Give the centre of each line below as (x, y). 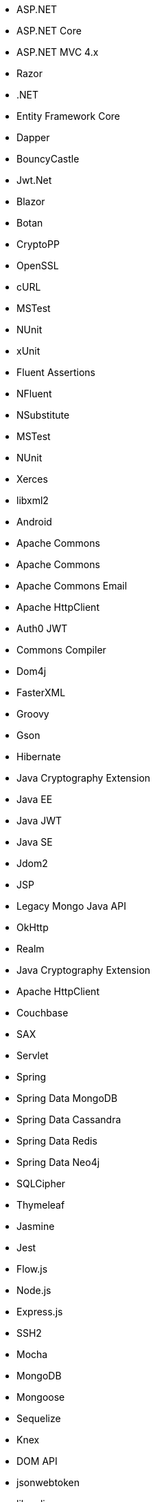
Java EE (35, 799)
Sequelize (39, 1418)
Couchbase (43, 1013)
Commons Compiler (61, 650)
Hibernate (39, 757)
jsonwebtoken (48, 1482)
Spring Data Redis (57, 1141)
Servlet (33, 1055)
